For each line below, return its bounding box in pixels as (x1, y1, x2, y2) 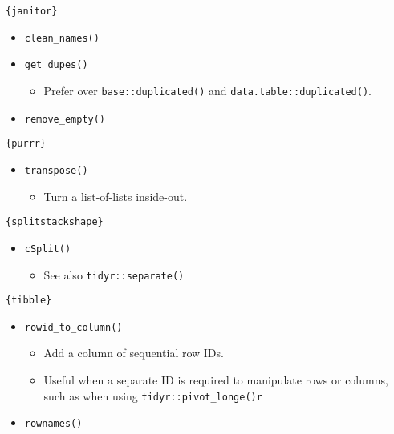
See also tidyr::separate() (43, 266, 185, 283)
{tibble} (6, 295, 52, 307)
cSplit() (24, 243, 71, 255)
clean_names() (24, 32, 100, 44)
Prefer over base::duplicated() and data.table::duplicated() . (43, 82, 372, 98)
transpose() (24, 164, 88, 176)
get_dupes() (24, 59, 88, 71)
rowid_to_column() (24, 321, 123, 333)
